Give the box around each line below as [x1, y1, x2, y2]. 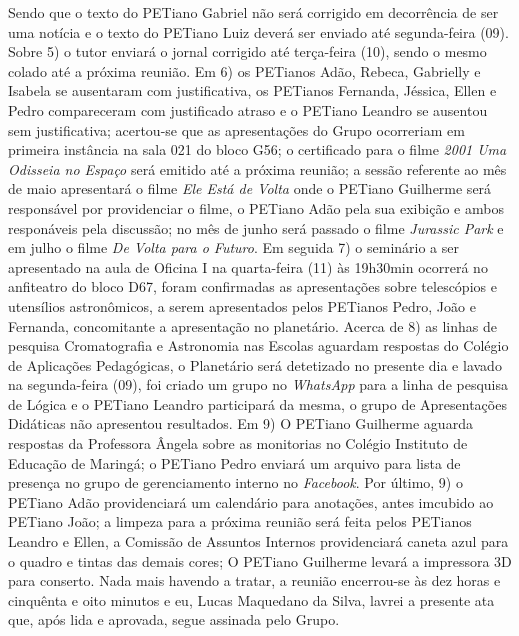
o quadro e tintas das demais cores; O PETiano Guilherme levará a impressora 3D [8, 550, 512, 571]
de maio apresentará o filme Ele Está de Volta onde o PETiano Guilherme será [8, 178, 492, 199]
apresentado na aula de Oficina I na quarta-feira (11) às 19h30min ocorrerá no [8, 256, 488, 277]
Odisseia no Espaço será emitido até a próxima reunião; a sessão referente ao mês [8, 158, 507, 179]
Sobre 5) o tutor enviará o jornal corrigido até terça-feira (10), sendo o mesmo [8, 41, 487, 62]
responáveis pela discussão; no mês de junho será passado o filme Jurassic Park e [8, 217, 504, 238]
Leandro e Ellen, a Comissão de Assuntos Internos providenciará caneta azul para [8, 531, 509, 552]
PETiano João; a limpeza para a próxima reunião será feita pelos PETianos [8, 511, 472, 532]
